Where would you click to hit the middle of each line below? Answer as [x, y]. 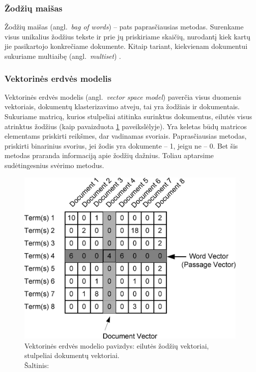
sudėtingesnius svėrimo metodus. [54, 165]
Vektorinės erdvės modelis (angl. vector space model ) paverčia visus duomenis [123, 96]
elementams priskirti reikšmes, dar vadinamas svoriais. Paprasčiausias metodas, [126, 136]
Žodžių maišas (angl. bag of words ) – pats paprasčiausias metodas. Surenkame [124, 27]
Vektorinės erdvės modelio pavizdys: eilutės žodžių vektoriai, [117, 345]
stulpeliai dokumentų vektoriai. [72, 355]
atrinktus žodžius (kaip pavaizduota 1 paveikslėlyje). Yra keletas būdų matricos [126, 126]
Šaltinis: [37, 365]
